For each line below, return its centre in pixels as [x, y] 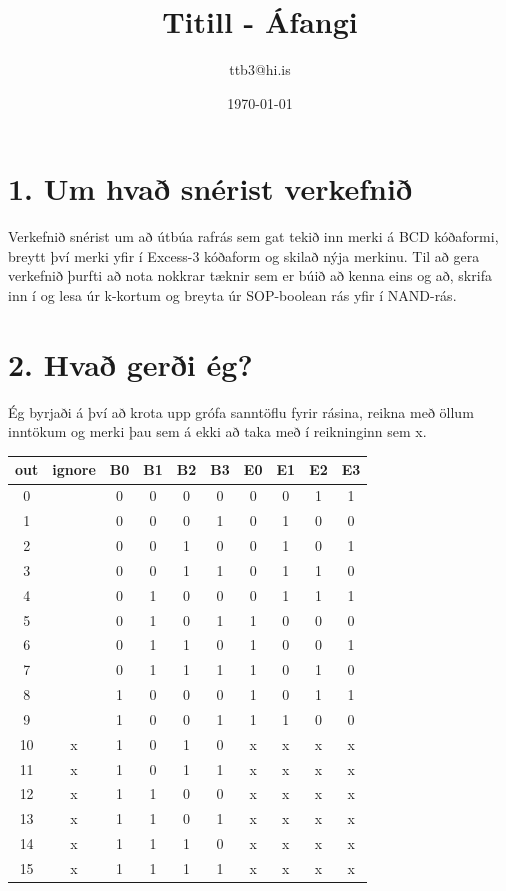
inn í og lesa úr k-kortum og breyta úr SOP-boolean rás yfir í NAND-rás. [232, 295]
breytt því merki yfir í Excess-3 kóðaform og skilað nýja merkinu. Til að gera [244, 255]
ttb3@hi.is [260, 69]
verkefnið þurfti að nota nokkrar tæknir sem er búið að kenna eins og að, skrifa [250, 275]
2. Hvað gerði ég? [130, 363]
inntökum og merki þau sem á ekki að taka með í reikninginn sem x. [217, 431]
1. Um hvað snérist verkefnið [210, 188]
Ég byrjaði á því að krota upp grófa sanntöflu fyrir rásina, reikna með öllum [241, 411]
